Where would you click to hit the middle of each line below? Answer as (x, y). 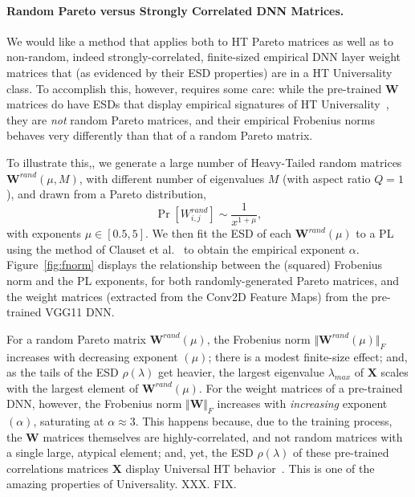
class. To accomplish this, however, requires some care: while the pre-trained (194, 88)
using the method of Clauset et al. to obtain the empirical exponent (176, 248)
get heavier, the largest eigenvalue (241, 372)
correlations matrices (58, 468)
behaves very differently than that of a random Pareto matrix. (160, 135)
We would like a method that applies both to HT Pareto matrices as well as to (200, 41)
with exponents (44, 233)
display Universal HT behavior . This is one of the (250, 468)
